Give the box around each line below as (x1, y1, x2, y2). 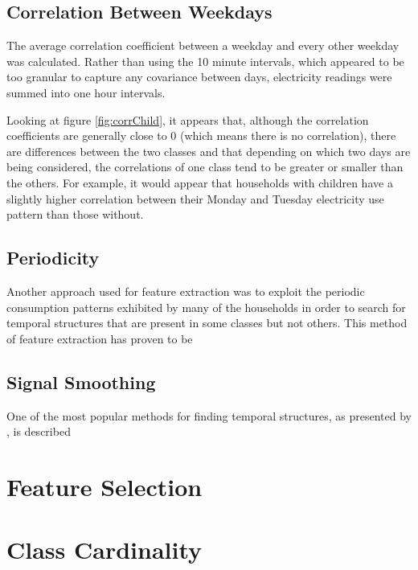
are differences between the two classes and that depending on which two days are (6, 142, 411, 159)
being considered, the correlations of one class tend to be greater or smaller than (6, 158, 404, 175)
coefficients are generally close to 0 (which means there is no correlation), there (6, 127, 396, 144)
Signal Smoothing (6, 369, 156, 394)
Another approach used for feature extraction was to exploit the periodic (6, 282, 365, 299)
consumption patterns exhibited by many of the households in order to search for (6, 298, 406, 315)
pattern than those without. (6, 206, 144, 223)
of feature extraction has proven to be (6, 330, 193, 347)
